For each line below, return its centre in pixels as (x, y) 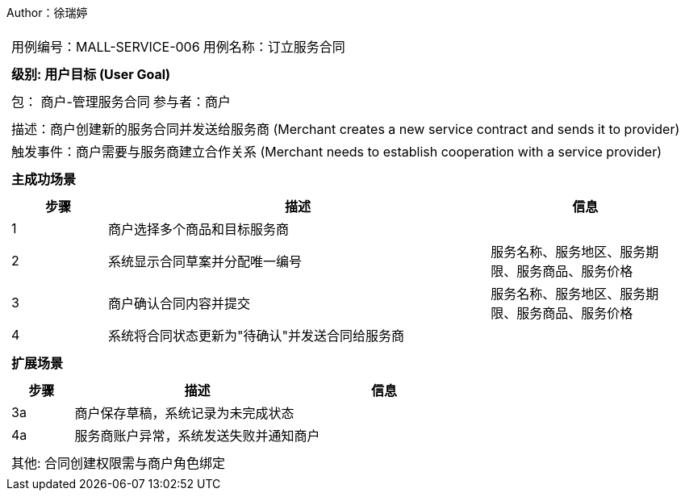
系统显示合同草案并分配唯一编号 (205, 261)
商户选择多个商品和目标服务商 (199, 229)
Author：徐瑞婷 (47, 13)
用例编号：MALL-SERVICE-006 (106, 47)
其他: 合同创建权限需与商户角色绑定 (119, 463)
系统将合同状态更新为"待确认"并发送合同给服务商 (256, 336)
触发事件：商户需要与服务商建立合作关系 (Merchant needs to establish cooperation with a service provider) (337, 152)
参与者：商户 (192, 102)
